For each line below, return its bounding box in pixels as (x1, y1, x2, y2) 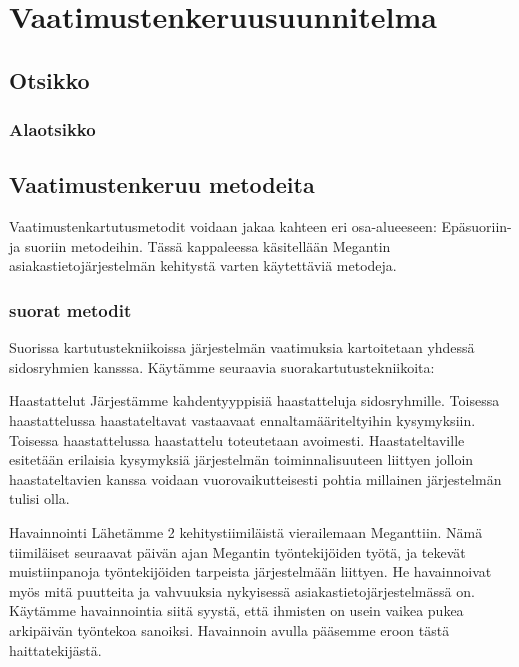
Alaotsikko (9, 117, 96, 142)
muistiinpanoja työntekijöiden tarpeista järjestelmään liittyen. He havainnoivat (9, 561, 492, 582)
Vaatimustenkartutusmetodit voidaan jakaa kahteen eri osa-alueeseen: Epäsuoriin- (9, 216, 512, 237)
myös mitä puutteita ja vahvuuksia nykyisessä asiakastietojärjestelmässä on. (9, 580, 475, 601)
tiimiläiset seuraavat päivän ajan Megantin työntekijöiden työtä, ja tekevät (9, 541, 466, 562)
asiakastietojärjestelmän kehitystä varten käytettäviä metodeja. (9, 255, 397, 276)
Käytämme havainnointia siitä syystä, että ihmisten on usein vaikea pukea (9, 600, 464, 621)
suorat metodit (9, 297, 132, 322)
